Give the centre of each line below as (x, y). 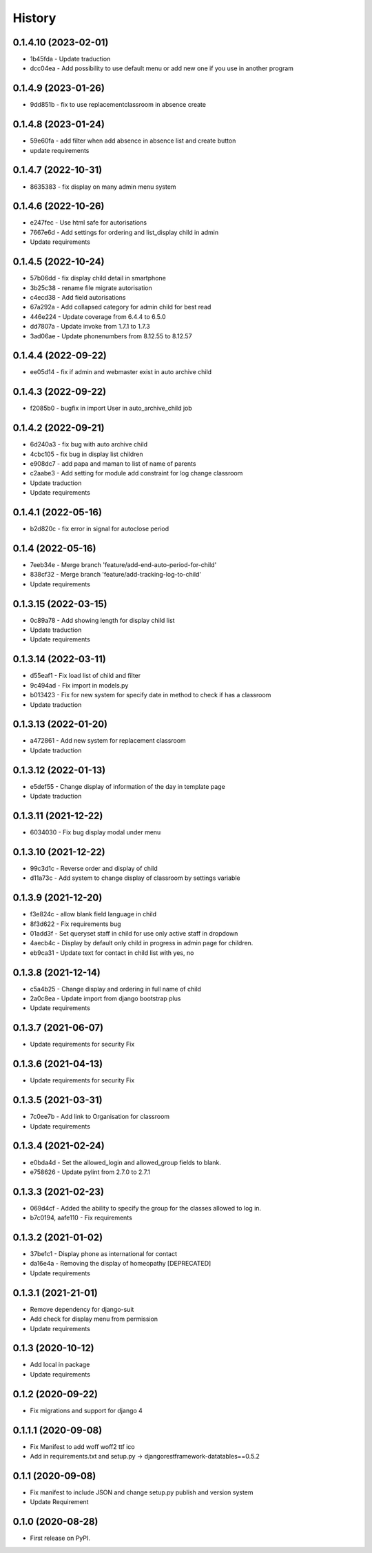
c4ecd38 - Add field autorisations (78, 297)
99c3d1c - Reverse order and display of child (94, 868)
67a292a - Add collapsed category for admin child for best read (121, 307)
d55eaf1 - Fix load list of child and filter (85, 676)
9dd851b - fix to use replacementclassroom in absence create (118, 105)
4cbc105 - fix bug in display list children (86, 454)
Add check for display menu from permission (94, 1319)
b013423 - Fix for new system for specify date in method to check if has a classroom (151, 695)
